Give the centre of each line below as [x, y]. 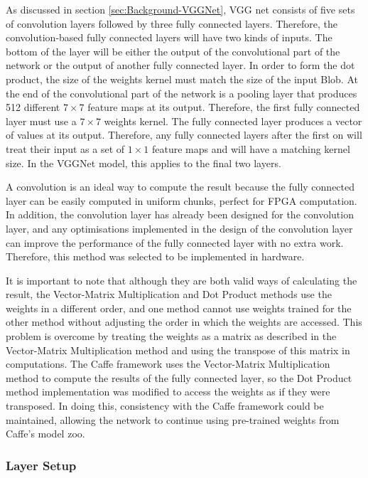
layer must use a [41, 121]
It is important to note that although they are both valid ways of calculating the [182, 280]
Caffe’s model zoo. [45, 434]
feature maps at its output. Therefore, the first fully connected [224, 107]
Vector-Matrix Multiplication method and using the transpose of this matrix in [178, 350]
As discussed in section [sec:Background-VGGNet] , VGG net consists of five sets [180, 9]
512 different [33, 107]
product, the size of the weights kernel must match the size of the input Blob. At [182, 79]
